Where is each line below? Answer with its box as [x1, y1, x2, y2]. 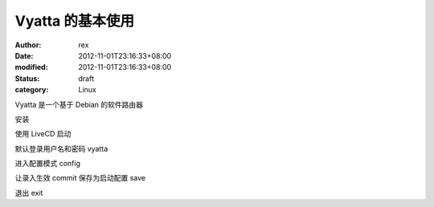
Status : [14, 73, 40, 83]
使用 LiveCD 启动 [14, 129, 72, 139]
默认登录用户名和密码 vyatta [14, 144, 108, 153]
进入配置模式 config [14, 159, 80, 168]
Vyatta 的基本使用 [14, 12, 134, 30]
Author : [14, 40, 42, 50]
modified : [14, 63, 48, 72]
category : [14, 85, 49, 95]
